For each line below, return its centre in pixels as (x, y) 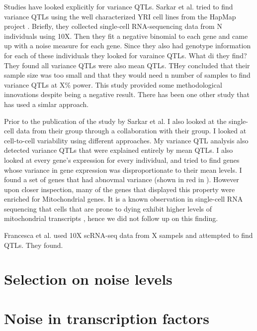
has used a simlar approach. (46, 104)
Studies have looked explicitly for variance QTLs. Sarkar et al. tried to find (119, 6)
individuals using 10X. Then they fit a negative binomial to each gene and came (126, 36)
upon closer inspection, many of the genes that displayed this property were (120, 189)
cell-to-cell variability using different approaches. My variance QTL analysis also (126, 140)
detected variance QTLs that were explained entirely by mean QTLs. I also (119, 150)
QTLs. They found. (34, 245)
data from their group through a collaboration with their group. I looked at (131, 131)
